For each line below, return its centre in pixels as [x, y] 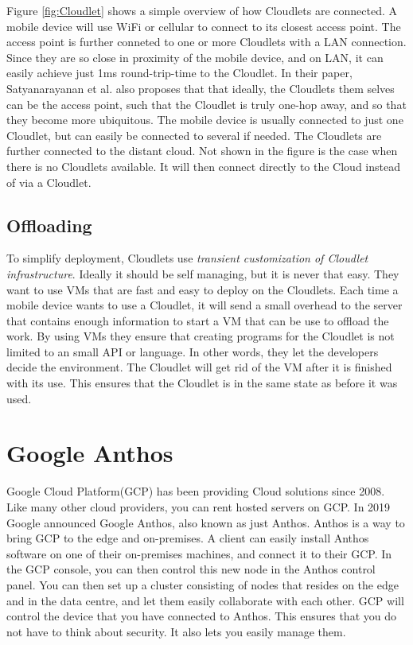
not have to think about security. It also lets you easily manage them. [176, 631]
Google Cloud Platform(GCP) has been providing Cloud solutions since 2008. [196, 491]
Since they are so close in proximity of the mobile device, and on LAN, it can [195, 57]
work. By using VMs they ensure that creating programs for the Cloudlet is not [201, 336]
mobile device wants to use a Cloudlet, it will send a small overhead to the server [205, 305]
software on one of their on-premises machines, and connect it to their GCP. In [199, 553]
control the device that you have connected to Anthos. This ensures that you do [201, 616]
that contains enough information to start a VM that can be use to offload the [198, 320]
